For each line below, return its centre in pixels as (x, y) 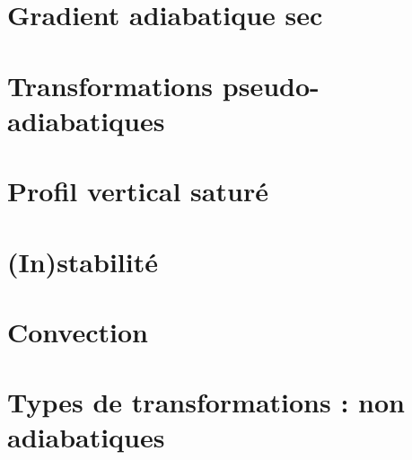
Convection (78, 331)
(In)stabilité (83, 261)
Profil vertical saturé (138, 191)
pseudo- (271, 85)
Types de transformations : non (206, 402)
